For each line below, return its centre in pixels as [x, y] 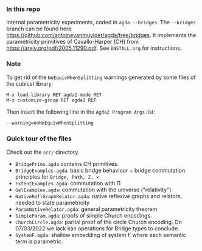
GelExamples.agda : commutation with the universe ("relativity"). [94, 190]
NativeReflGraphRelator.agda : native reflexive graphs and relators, [99, 196]
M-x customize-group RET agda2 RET [51, 100]
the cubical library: [30, 83]
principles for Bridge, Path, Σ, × [57, 177]
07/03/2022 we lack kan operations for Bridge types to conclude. [97, 228]
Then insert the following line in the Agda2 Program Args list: [81, 112]
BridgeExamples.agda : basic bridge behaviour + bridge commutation [100, 170]
